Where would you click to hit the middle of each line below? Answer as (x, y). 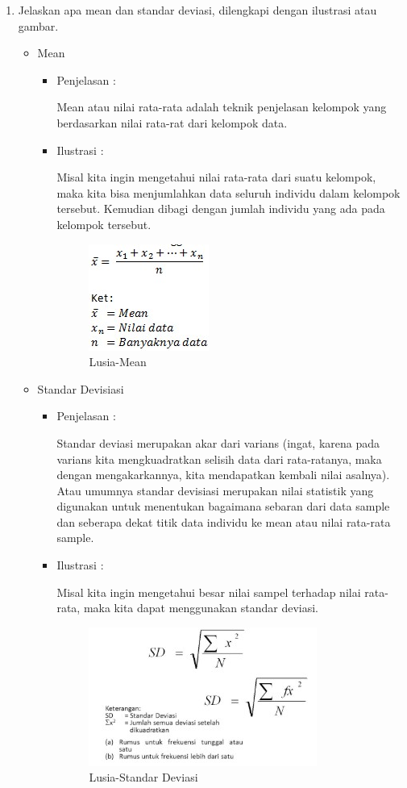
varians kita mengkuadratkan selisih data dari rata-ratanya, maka (219, 459)
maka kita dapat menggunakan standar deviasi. (201, 608)
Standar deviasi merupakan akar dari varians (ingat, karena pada (218, 442)
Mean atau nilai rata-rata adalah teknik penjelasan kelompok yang (222, 107)
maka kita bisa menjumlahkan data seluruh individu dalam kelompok (228, 192)
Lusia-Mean (118, 362)
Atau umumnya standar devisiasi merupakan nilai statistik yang (215, 490)
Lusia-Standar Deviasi (143, 777)
